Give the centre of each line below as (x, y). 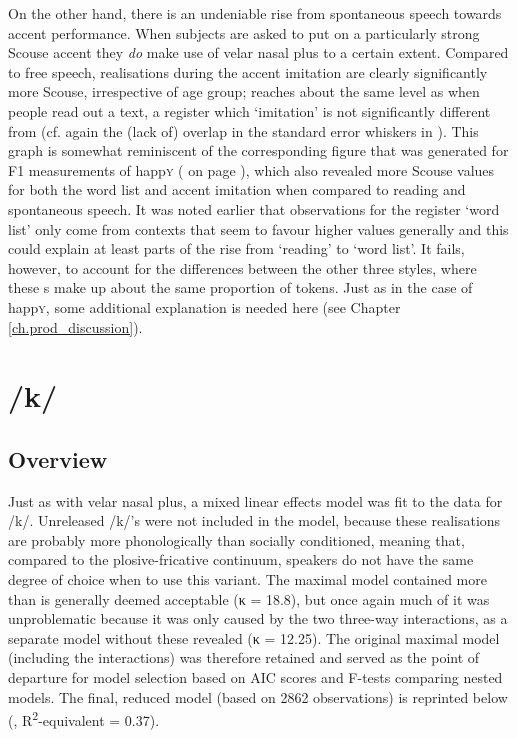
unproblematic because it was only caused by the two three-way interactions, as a (258, 618)
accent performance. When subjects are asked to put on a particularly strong (244, 32)
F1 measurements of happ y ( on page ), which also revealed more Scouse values (251, 169)
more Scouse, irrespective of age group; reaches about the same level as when (244, 91)
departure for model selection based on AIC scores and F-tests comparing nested (255, 677)
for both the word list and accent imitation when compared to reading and (237, 189)
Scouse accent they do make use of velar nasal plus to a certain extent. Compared (258, 52)
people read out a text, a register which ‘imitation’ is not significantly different (249, 110)
